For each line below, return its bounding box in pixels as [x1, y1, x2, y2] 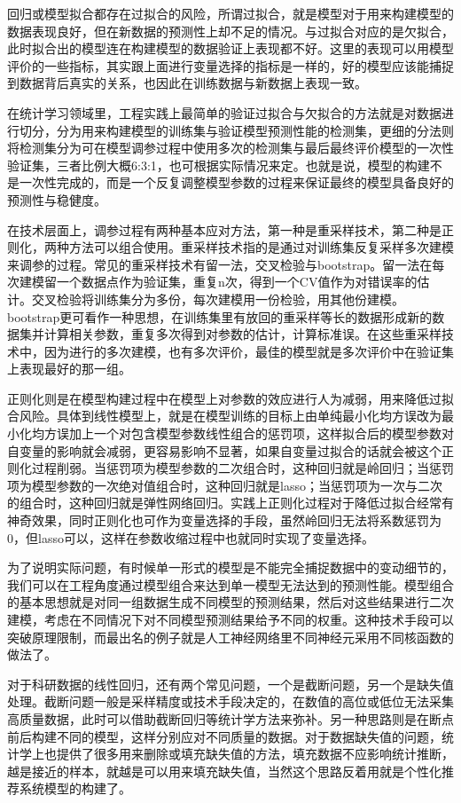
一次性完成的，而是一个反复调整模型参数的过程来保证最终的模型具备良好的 [19, 173, 454, 192]
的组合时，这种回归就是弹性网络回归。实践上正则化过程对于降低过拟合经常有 [7, 493, 454, 512]
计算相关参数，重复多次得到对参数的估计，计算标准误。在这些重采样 [43, 325, 441, 343]
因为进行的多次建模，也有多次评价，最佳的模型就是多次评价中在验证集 [43, 342, 454, 360]
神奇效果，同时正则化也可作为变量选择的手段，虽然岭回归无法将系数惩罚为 [7, 511, 441, 530]
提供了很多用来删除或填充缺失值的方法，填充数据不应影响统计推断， [56, 744, 454, 763]
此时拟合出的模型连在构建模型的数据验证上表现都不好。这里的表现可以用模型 [7, 39, 454, 58]
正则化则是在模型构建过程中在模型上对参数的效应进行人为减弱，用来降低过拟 [7, 389, 454, 407]
